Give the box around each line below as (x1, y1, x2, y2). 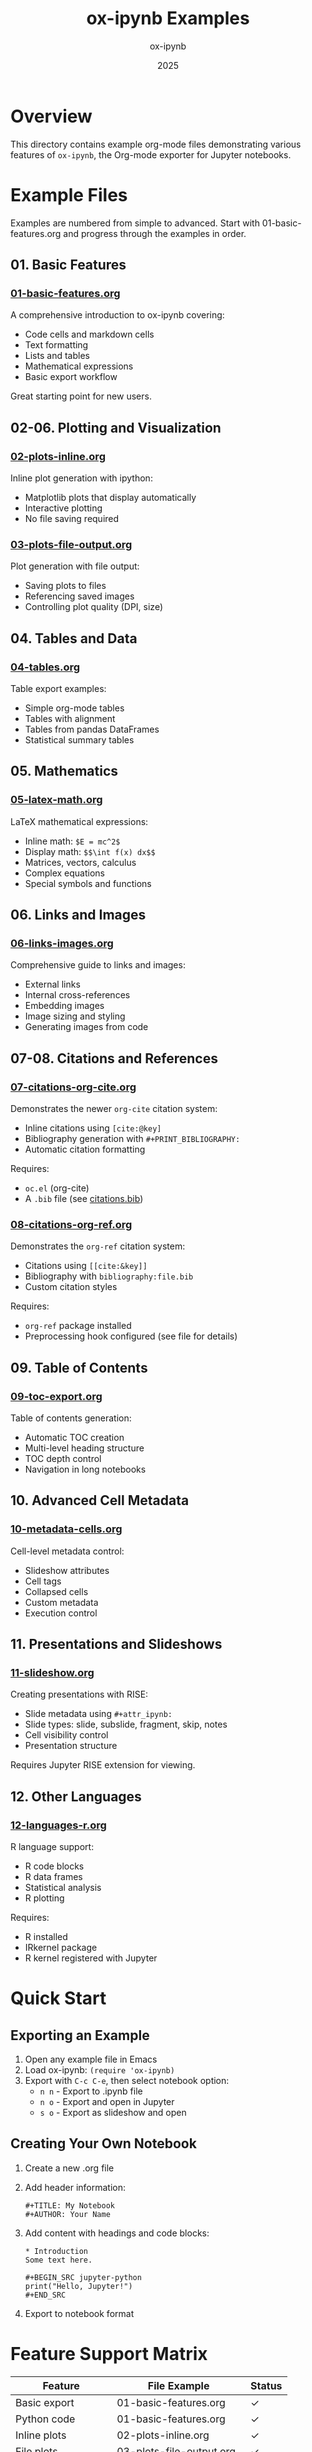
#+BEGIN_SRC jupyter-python (24, 2272, 142, 2282)
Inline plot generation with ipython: (10, 472, 153, 484)
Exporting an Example (10, 2027, 150, 2044)
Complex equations (24, 867, 105, 879)
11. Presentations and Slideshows (10, 1636, 223, 1653)
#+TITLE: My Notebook (24, 2200, 115, 2211)
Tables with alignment (24, 712, 116, 724)
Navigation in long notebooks (24, 1463, 147, 1476)
